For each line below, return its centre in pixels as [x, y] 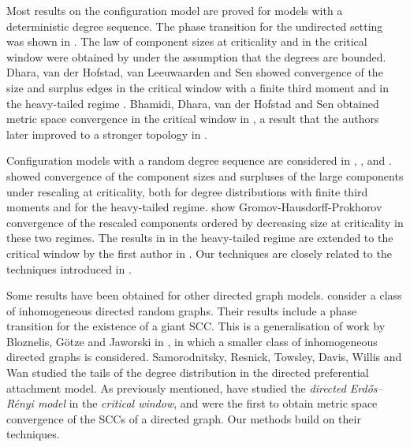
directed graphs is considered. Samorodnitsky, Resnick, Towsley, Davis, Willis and [204, 357]
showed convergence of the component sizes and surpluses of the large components [205, 175]
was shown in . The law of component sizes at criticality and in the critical [187, 41]
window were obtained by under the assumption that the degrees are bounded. [196, 56]
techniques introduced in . [69, 268]
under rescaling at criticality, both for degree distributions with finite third [187, 191]
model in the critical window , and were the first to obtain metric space [207, 403]
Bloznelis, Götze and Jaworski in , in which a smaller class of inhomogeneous [192, 341]
